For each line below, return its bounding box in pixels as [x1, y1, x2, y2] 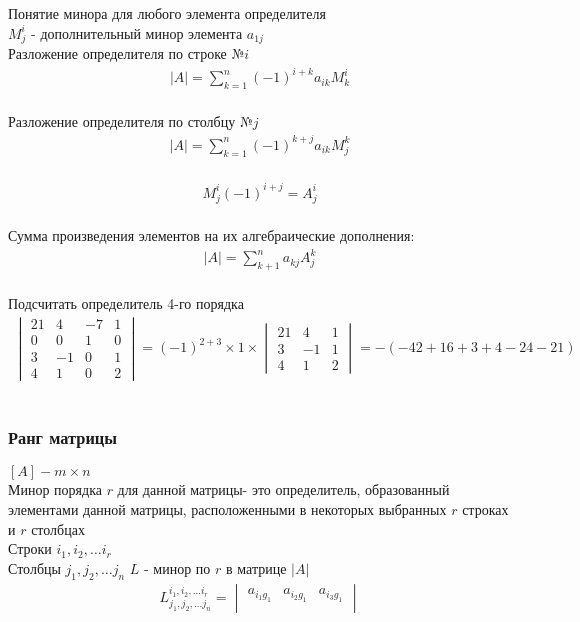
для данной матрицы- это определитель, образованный [117, 479, 450, 500]
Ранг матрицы [8, 425, 118, 450]
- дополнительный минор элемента [31, 22, 243, 43]
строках [462, 499, 509, 520]
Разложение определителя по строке [8, 43, 227, 64]
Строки [8, 538, 52, 559]
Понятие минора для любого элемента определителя [8, 3, 326, 23]
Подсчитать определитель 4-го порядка [8, 292, 244, 313]
